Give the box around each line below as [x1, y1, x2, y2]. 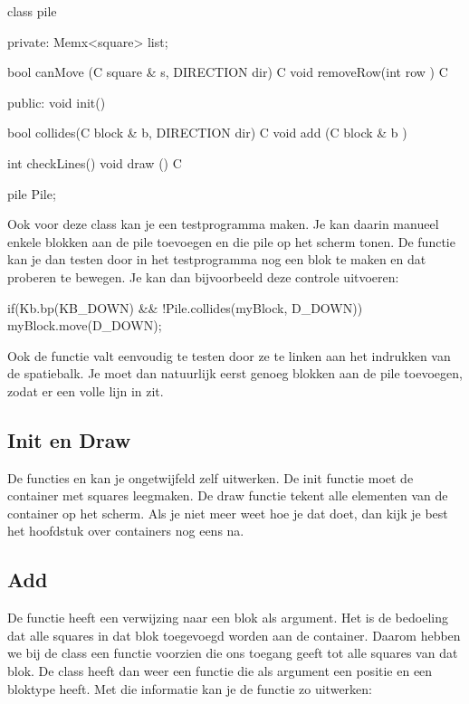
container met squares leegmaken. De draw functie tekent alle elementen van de [7, 486, 448, 505]
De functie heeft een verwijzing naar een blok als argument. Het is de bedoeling [7, 608, 448, 627]
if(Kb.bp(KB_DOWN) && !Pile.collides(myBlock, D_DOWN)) [7, 298, 363, 317]
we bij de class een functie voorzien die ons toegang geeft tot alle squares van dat [7, 643, 458, 662]
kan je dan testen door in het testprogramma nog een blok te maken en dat [7, 250, 426, 269]
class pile [7, 2, 57, 20]
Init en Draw [7, 425, 131, 453]
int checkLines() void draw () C [7, 153, 182, 172]
